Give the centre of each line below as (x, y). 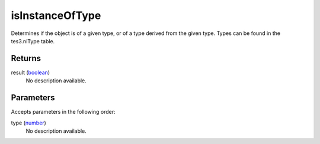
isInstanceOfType (56, 15)
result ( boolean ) (31, 72)
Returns (26, 58)
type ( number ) (29, 123)
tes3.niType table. (33, 41)
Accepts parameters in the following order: (63, 112)
